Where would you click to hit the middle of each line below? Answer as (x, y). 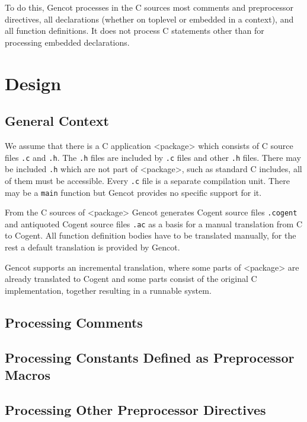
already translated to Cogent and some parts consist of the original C (131, 279)
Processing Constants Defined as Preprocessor (150, 357)
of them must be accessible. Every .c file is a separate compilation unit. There (147, 180)
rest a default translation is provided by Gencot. (92, 247)
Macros (28, 375)
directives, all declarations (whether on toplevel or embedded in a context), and (149, 19)
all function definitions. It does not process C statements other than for (135, 31)
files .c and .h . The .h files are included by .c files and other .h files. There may (153, 157)
